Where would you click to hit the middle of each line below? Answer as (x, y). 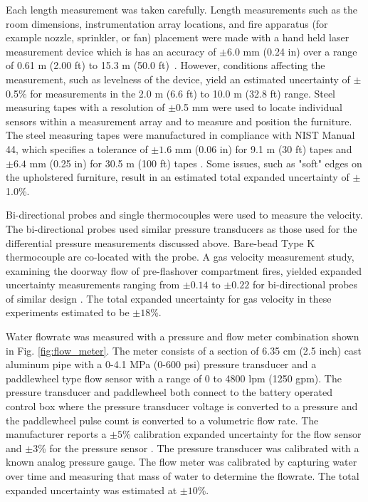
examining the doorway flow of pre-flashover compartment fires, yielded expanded (184, 270)
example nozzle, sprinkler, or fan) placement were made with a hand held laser (178, 37)
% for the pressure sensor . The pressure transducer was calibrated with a (199, 448)
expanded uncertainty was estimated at (91, 490)
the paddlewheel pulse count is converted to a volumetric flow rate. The (162, 420)
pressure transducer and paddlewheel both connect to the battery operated (169, 392)
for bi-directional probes (305, 284)
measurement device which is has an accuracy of (111, 51)
